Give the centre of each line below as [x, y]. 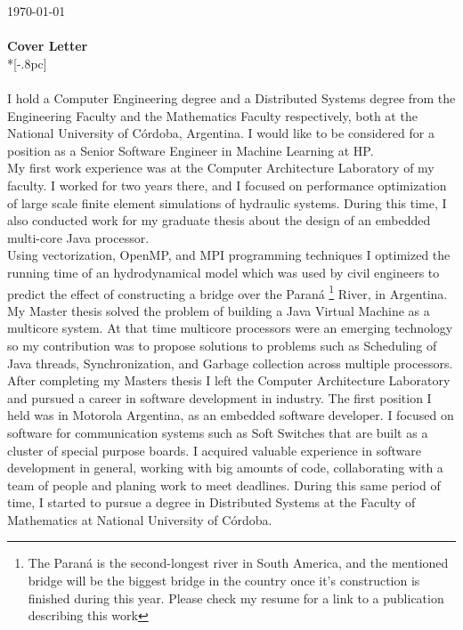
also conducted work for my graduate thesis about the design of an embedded [219, 220]
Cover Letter [48, 46]
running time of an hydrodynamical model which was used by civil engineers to [223, 272]
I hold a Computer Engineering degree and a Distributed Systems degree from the [231, 97]
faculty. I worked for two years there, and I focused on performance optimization [227, 185]
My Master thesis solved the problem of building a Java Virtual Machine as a [219, 310]
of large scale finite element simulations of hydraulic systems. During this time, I [227, 202]
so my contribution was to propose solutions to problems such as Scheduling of [222, 345]
